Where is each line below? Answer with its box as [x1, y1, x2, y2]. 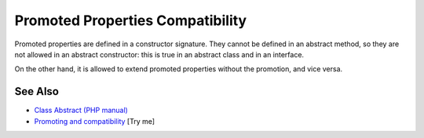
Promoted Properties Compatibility [14, 12, 247, 29]
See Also [14, 85, 59, 98]
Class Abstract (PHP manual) [34, 106, 129, 115]
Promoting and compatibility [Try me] [34, 116, 155, 125]
